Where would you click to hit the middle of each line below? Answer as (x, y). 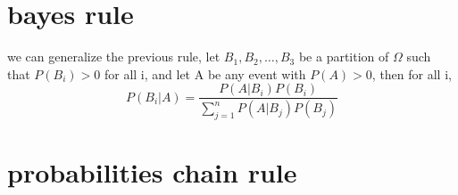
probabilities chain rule (152, 172)
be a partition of (344, 57)
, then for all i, (412, 73)
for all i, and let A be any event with (205, 73)
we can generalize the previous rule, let (114, 57)
